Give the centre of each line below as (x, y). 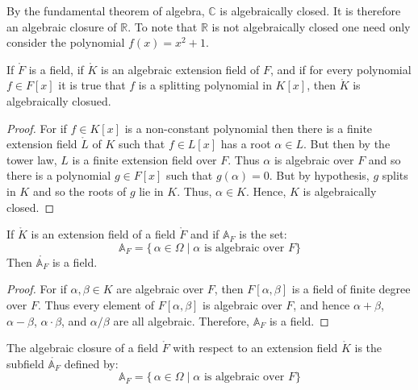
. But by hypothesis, (319, 175)
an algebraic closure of (62, 26)
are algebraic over (160, 289)
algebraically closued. (59, 100)
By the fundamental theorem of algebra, (106, 10)
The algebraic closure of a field (82, 348)
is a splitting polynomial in (205, 85)
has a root (246, 144)
